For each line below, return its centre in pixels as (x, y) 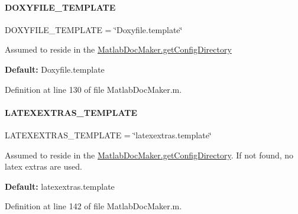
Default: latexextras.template (60, 186)
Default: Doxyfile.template (55, 69)
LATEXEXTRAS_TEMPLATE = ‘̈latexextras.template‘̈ (108, 134)
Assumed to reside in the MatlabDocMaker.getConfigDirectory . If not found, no (149, 155)
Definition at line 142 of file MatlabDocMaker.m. (93, 206)
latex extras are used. (43, 166)
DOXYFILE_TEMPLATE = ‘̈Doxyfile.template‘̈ (94, 29)
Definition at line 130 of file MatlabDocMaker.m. (93, 89)
